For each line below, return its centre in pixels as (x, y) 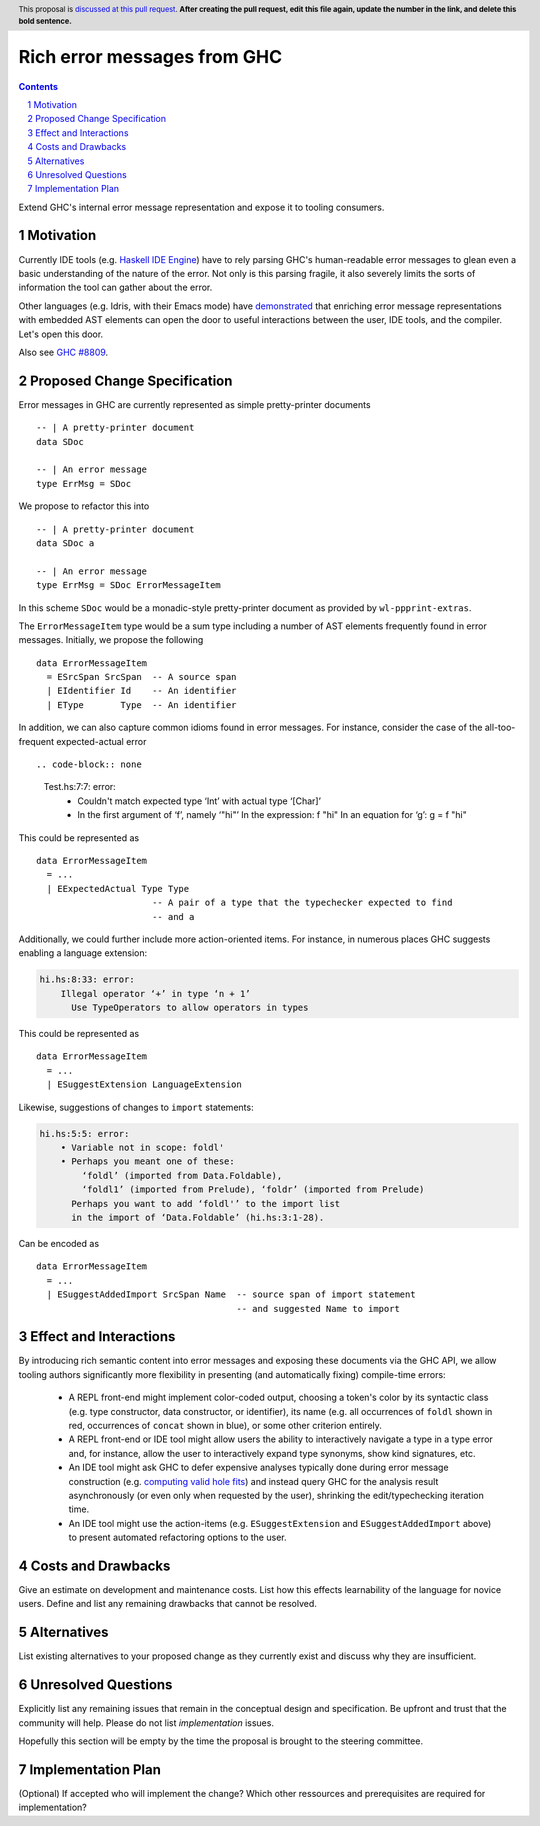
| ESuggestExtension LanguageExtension (144, 1084)
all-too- (500, 727)
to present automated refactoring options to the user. (177, 1537)
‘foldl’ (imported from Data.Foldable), (182, 1175)
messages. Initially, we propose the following (111, 640)
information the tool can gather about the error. (115, 287)
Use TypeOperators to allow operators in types (190, 1008)
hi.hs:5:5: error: (84, 1133)
